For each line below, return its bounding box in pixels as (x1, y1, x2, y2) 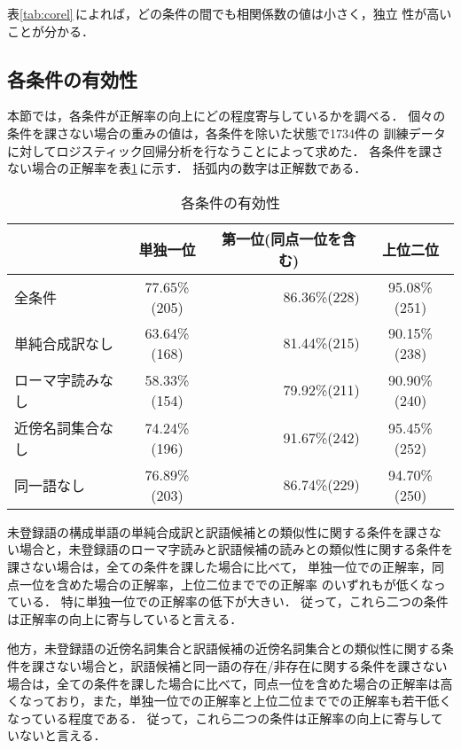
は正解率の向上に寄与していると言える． (7, 609, 243, 628)
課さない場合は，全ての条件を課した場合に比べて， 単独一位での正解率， (7, 557, 433, 575)
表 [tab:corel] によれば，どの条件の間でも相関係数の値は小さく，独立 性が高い (7, 4, 452, 22)
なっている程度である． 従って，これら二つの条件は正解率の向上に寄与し (7, 708, 431, 727)
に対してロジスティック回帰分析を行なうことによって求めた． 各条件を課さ (7, 141, 444, 160)
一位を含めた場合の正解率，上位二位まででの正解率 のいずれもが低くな (19, 574, 434, 593)
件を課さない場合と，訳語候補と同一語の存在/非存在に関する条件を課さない (7, 656, 448, 675)
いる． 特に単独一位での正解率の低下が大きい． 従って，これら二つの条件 (19, 592, 449, 611)
